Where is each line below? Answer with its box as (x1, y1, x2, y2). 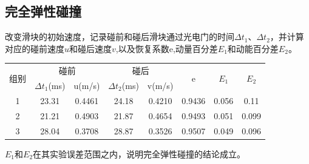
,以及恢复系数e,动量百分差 (115, 42, 218, 54)
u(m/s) (73, 79, 100, 91)
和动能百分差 (227, 42, 279, 54)
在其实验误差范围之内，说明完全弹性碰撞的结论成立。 (33, 147, 246, 160)
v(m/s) (147, 79, 174, 91)
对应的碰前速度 (5, 42, 64, 54)
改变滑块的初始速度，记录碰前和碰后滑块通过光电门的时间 (5, 30, 234, 43)
